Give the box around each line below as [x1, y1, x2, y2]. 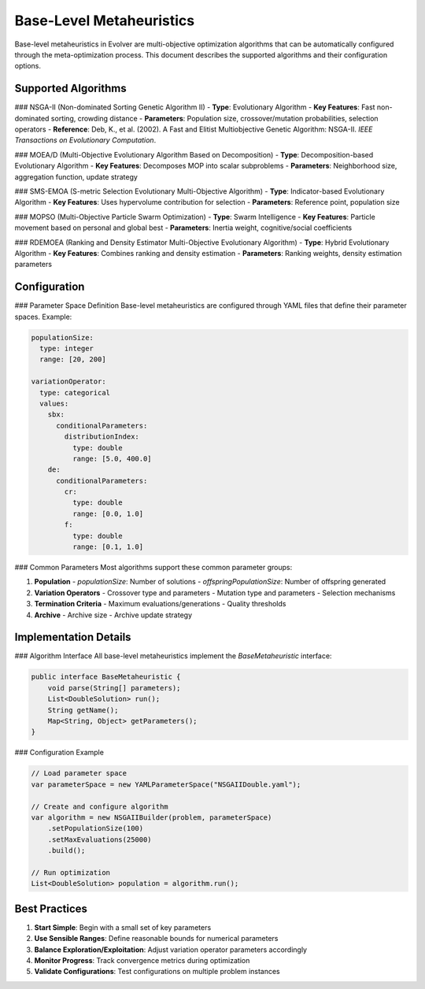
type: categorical [39, 388, 110, 397]
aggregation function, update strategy [14, 172, 138, 181]
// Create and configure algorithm [31, 802, 168, 811]
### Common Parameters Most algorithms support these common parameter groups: [14, 563, 293, 572]
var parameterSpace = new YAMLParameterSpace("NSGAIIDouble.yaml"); [31, 780, 301, 789]
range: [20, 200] [39, 355, 106, 364]
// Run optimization [31, 868, 110, 877]
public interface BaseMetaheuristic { [31, 672, 181, 681]
